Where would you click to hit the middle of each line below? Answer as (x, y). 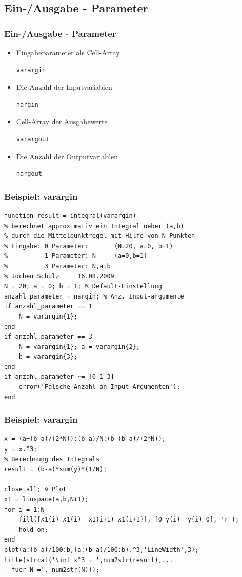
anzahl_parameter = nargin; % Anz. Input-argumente (94, 296)
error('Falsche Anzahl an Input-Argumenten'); (99, 387)
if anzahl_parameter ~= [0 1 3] (59, 377)
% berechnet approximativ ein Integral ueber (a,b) (94, 226)
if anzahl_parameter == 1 (48, 306)
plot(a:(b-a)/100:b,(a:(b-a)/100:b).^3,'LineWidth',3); (102, 550)
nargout (29, 174)
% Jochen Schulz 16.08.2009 (59, 276)
